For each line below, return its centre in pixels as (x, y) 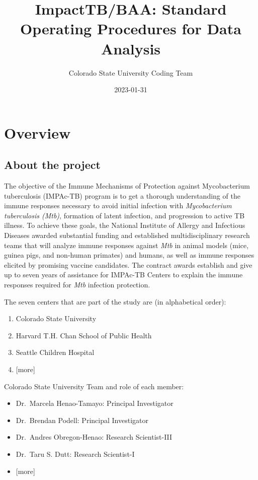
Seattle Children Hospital (55, 352)
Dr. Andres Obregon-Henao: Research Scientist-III (94, 437)
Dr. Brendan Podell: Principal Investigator (82, 420)
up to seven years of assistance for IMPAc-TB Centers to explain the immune (123, 275)
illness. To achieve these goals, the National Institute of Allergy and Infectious (125, 225)
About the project (52, 165)
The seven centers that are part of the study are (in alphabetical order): (115, 301)
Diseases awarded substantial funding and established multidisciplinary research (127, 235)
